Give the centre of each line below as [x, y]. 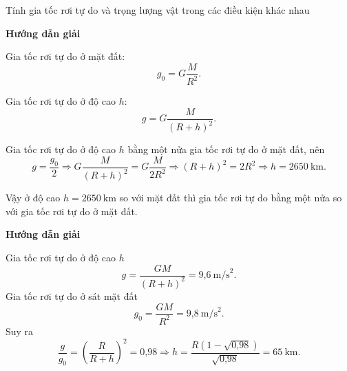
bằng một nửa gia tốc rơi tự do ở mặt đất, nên [226, 149]
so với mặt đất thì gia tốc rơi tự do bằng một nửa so [231, 198]
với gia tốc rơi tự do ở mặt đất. [72, 211]
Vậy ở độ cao [33, 198]
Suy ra [20, 331]
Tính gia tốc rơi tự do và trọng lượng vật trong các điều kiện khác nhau [158, 10]
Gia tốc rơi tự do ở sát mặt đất [72, 295]
